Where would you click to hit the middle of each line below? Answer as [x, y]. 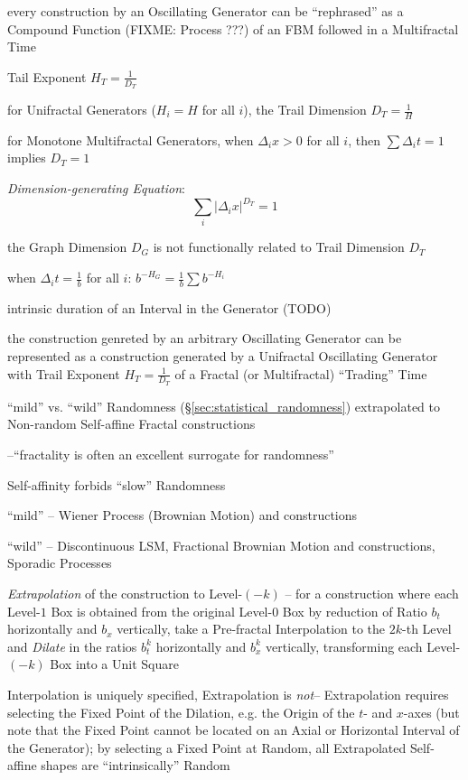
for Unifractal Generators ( [82, 110]
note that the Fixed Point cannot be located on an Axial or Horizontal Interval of [234, 730]
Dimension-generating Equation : [96, 188]
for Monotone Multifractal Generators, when [131, 139]
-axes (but [431, 712]
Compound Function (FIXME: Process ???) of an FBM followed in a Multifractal [233, 28]
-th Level [427, 629]
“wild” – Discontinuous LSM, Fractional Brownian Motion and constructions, [221, 545]
